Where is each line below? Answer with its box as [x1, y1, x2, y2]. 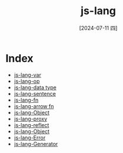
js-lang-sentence [14, 90, 56, 97]
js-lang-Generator [14, 140, 58, 147]
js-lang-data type [14, 84, 56, 91]
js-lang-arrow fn [14, 102, 54, 110]
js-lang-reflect [14, 121, 49, 128]
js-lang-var [14, 71, 42, 78]
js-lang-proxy [14, 115, 48, 122]
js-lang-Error [14, 134, 46, 141]
